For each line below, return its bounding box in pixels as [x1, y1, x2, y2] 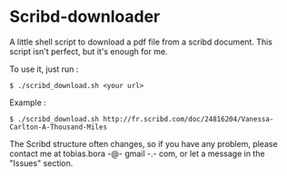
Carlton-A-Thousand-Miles [9, 122, 107, 132]
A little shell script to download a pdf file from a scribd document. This [9, 36, 272, 47]
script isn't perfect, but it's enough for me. [9, 45, 168, 56]
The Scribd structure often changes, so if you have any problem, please [9, 138, 279, 149]
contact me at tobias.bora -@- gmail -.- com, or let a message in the [9, 148, 265, 159]
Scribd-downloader [9, 6, 161, 27]
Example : [9, 97, 47, 108]
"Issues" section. [9, 157, 74, 169]
